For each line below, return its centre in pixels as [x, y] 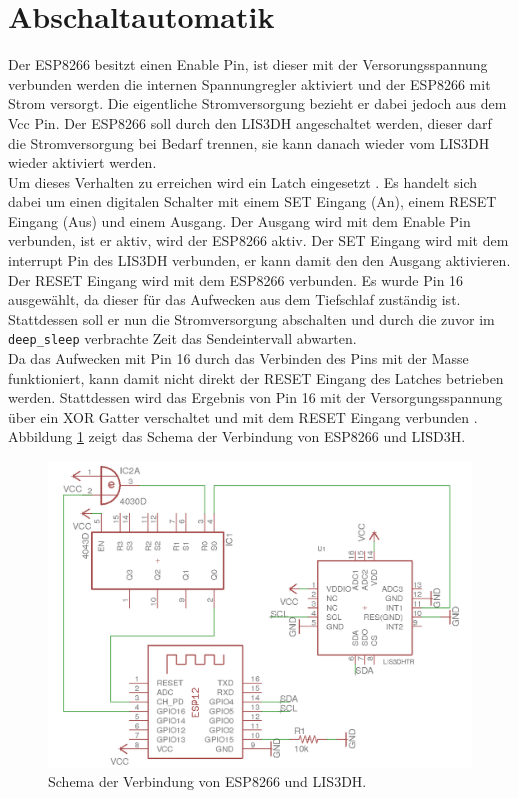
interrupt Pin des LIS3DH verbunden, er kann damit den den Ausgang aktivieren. [259, 260]
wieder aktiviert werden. [82, 162]
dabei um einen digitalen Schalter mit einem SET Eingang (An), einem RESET [252, 201]
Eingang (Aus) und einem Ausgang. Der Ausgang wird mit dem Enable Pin [239, 220]
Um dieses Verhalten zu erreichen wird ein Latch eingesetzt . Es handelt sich [243, 181]
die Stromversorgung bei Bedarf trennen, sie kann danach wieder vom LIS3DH [249, 142]
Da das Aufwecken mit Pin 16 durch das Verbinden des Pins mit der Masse [238, 358]
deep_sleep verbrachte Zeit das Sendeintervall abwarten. [182, 338]
